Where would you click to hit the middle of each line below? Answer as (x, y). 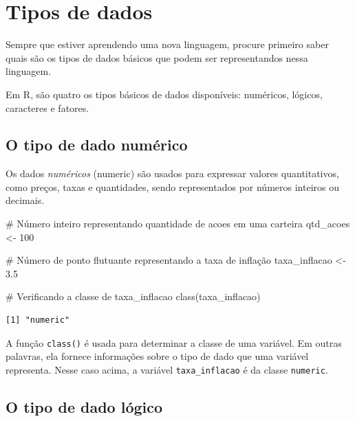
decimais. (25, 200)
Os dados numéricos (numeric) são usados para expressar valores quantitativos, (172, 173)
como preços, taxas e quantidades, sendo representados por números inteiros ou (172, 186)
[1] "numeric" (38, 320)
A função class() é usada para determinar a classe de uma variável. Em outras (174, 342)
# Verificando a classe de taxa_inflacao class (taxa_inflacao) (133, 296)
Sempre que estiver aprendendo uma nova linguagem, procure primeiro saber (167, 44)
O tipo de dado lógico (84, 406)
